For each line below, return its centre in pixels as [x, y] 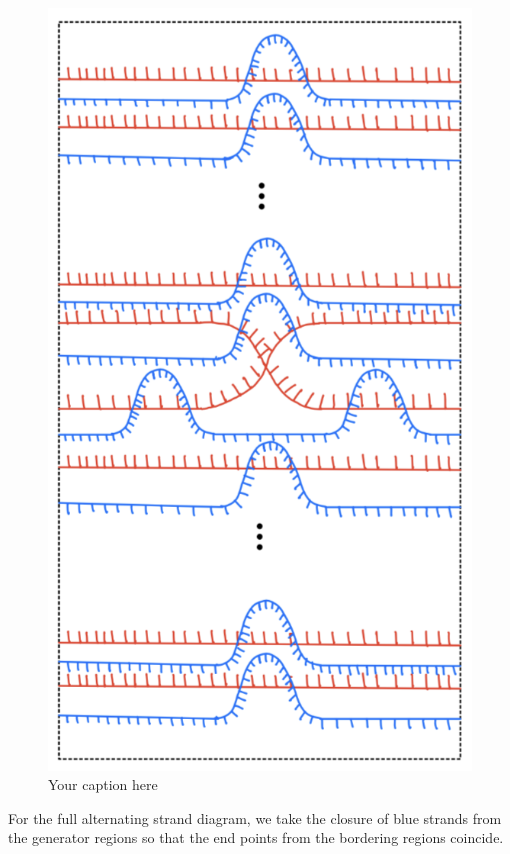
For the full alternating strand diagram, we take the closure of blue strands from [255, 817]
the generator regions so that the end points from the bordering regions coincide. [256, 837]
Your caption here [103, 784]
